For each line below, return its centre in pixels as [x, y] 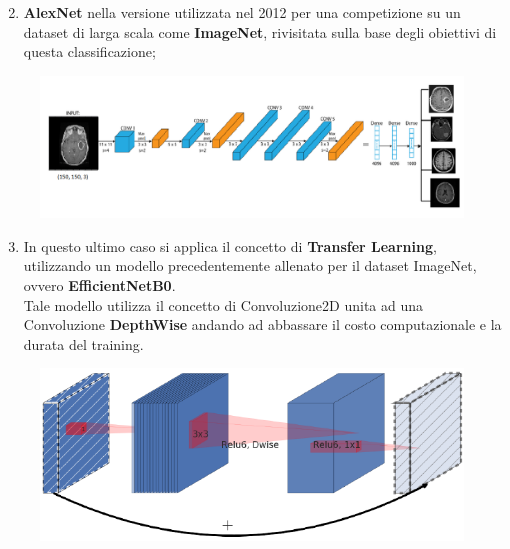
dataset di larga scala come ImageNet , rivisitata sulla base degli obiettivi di [260, 31]
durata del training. [83, 343]
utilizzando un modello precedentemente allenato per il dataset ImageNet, [250, 265]
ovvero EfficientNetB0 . [99, 285]
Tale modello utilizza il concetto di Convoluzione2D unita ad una [223, 304]
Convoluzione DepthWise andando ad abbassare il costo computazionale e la [262, 324]
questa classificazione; [89, 51]
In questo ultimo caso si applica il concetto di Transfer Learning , [230, 245]
